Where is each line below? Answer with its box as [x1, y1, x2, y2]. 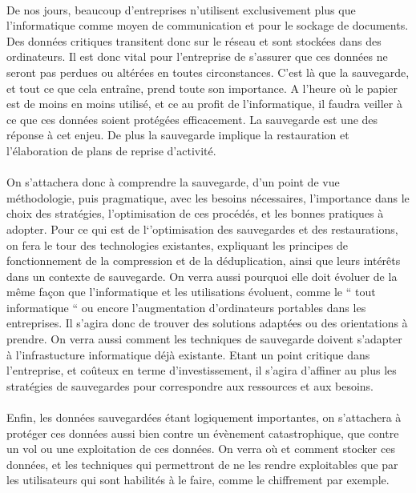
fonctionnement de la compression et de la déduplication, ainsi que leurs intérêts [6, 252, 401, 269]
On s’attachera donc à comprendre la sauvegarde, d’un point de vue [6, 174, 340, 190]
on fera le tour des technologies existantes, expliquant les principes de [6, 236, 349, 253]
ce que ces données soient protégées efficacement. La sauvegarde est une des [6, 110, 378, 127]
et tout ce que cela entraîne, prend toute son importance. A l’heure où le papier [6, 79, 398, 96]
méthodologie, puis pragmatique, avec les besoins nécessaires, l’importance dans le [6, 189, 410, 206]
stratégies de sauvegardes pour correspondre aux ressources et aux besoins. [6, 377, 374, 394]
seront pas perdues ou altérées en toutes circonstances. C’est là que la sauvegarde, [6, 63, 410, 80]
